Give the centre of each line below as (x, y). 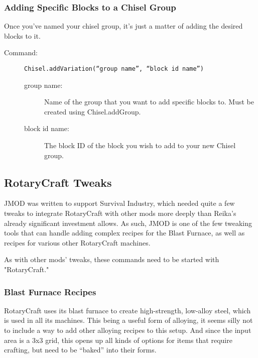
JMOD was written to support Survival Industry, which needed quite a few (119, 203)
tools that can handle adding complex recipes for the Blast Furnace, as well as (124, 233)
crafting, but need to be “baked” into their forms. (80, 350)
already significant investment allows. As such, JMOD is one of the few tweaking (128, 223)
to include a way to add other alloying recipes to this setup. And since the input (128, 330)
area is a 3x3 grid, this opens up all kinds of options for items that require (118, 340)
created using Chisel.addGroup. (93, 111)
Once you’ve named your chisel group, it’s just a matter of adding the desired (123, 26)
